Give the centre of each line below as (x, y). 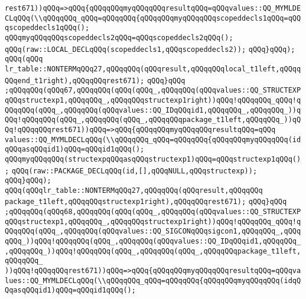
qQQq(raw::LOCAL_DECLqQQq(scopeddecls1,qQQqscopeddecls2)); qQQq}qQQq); (150, 49)
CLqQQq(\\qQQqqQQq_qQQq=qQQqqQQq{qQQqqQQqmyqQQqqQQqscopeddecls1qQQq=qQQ (153, 18)
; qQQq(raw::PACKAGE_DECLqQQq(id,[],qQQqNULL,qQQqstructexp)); (131, 171)
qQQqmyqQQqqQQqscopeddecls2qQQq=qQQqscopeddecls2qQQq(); (119, 37)
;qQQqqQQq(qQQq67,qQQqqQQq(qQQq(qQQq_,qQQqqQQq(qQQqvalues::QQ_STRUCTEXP (153, 91)
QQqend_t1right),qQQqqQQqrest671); (75, 80)
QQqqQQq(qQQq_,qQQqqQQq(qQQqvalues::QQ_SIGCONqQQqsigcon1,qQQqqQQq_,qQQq (153, 231)
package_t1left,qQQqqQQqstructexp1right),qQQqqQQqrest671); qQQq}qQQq (146, 202)
